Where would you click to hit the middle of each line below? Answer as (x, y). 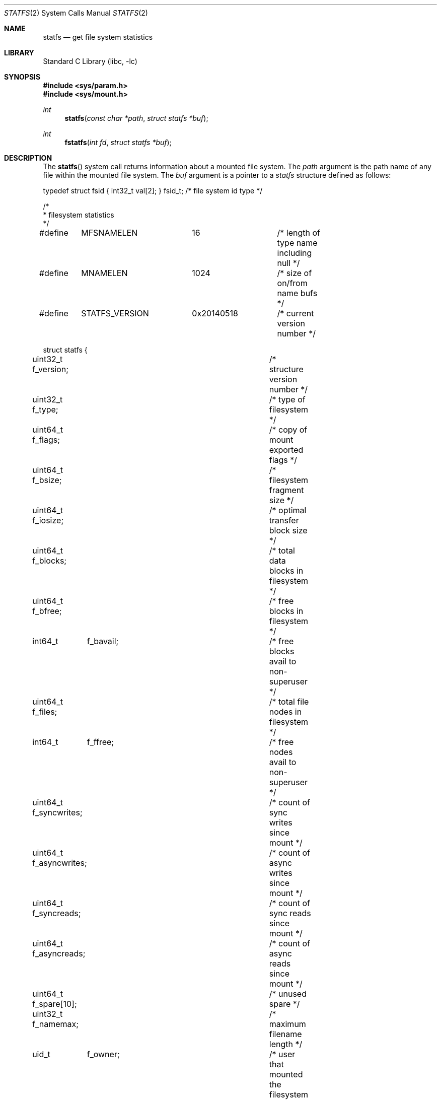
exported (286, 450)
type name (297, 243)
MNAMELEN (104, 273)
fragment (286, 490)
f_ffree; (100, 742)
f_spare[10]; (55, 1004)
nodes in (285, 712)
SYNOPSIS (22, 77)
